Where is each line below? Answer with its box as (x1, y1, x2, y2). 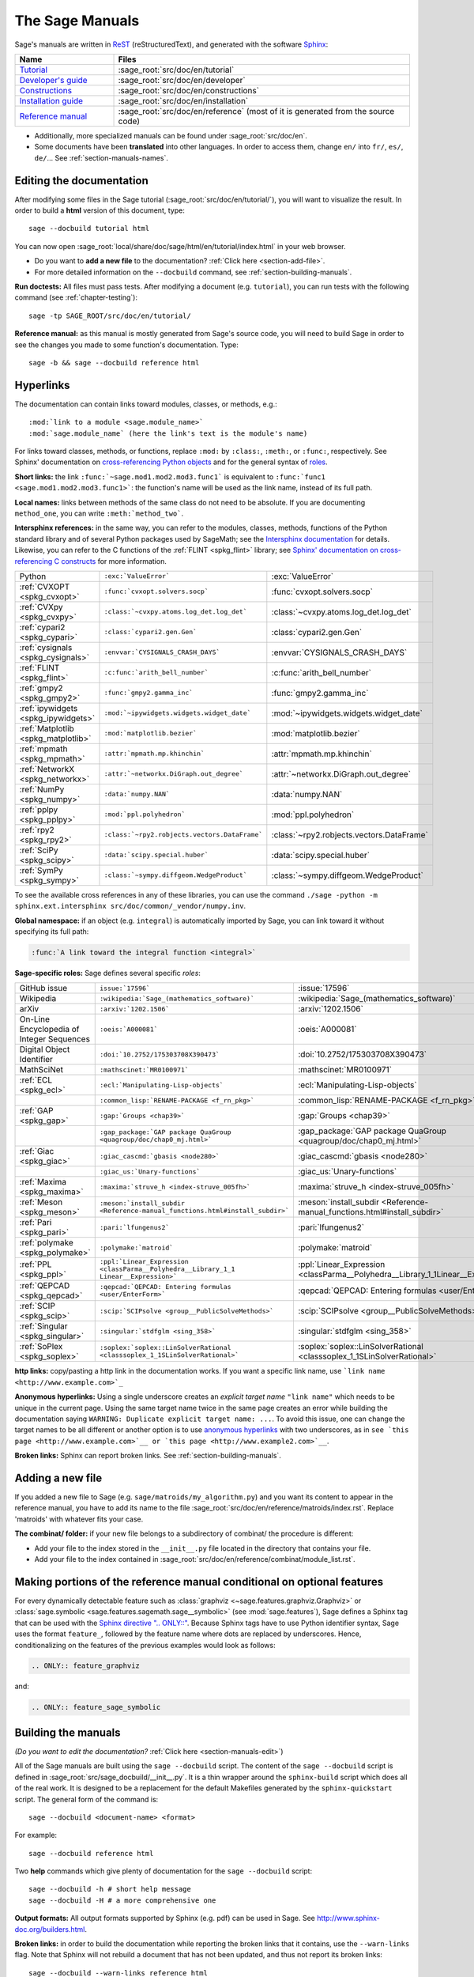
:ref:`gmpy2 (19, 682, 63, 694)
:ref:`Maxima (19, 1177, 67, 1188)
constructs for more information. (60, 556, 167, 565)
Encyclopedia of (19, 1024, 80, 1035)
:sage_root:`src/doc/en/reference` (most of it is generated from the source (118, 105, 395, 116)
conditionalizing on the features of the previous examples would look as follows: (14, 1640, 276, 1650)
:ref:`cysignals (19, 641, 73, 652)
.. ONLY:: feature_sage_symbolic (31, 1703, 161, 1712)
